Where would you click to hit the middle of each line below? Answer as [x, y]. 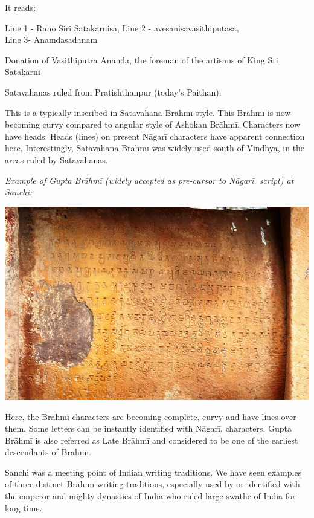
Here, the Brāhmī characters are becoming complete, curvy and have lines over [151, 416]
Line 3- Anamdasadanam [51, 40]
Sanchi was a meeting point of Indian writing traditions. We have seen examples [153, 472]
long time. [24, 507]
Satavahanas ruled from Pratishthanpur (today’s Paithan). [113, 92]
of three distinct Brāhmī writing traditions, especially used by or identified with [152, 484]
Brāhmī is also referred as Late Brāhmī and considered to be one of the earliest [152, 440]
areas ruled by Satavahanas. [56, 159]
